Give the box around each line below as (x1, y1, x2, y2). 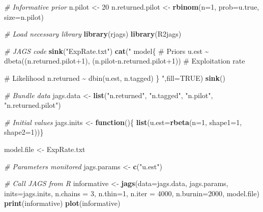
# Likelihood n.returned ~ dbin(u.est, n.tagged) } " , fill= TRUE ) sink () (4, 72, 225, 83)
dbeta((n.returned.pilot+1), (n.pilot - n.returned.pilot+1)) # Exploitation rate (4, 55, 245, 66)
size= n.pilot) (4, 11, 44, 22)
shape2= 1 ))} (4, 127, 44, 137)
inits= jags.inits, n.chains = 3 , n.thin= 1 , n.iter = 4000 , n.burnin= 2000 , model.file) (4, 188, 259, 198)
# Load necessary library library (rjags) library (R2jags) (4, 28, 182, 39)
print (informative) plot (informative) (4, 198, 121, 208)
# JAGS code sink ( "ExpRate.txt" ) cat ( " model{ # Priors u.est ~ (4, 45, 209, 56)
